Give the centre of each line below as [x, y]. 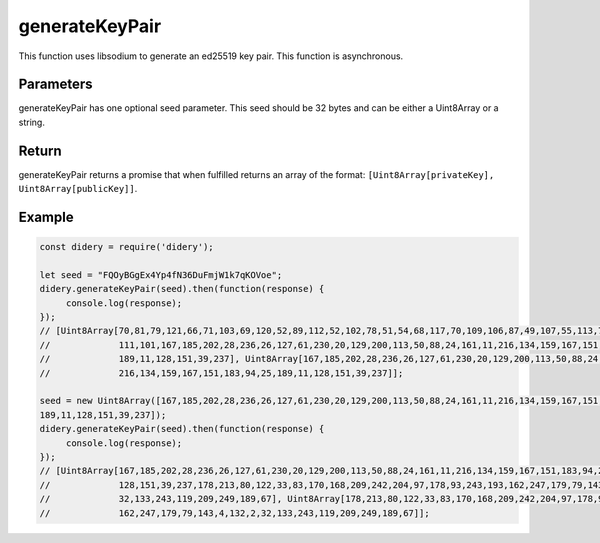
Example [46, 216]
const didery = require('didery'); [126, 247]
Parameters [55, 84]
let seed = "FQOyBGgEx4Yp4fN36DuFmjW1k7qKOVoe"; [161, 274]
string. [31, 122]
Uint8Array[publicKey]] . [78, 189]
